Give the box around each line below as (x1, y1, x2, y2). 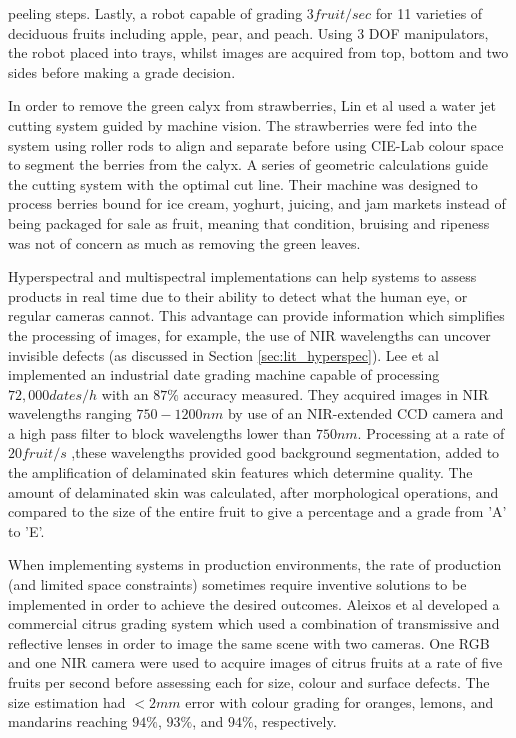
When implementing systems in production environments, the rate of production (8, 554, 502, 575)
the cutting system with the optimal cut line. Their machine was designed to (8, 173, 478, 194)
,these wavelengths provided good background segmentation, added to (71, 442, 500, 463)
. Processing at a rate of (357, 422, 505, 443)
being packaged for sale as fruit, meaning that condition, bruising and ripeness (8, 212, 490, 233)
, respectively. (253, 711, 337, 732)
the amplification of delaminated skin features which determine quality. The (8, 462, 473, 483)
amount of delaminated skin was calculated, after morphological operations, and (8, 481, 499, 502)
